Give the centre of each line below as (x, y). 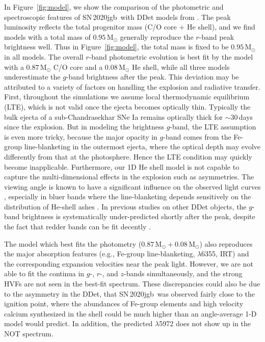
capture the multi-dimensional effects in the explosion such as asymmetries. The (129, 177)
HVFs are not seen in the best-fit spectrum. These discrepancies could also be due (132, 284)
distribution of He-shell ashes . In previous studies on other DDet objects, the (125, 206)
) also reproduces (226, 243)
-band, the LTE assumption (213, 127)
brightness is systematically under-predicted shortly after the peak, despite (139, 216)
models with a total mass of (47, 36)
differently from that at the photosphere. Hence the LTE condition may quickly (128, 156)
